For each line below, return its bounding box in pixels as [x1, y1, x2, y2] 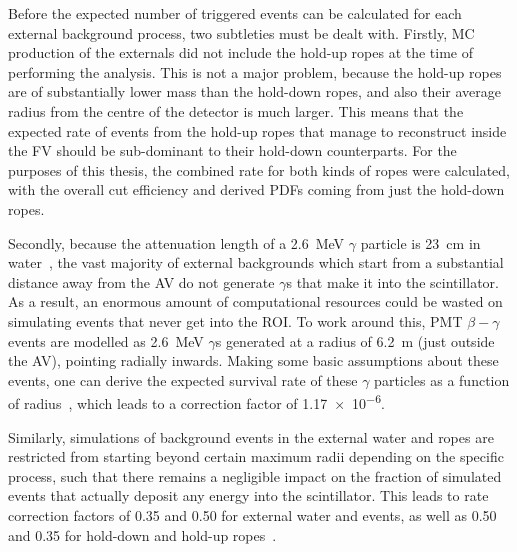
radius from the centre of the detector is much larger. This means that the [8, 100, 464, 121]
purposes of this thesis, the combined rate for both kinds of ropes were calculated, [8, 159, 511, 180]
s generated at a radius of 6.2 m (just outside [215, 330, 495, 351]
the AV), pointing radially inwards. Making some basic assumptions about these [8, 350, 499, 371]
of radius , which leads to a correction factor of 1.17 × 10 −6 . [8, 390, 385, 413]
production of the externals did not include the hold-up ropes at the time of [8, 42, 474, 63]
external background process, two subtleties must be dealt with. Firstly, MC [8, 22, 475, 43]
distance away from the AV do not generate [8, 271, 275, 292]
